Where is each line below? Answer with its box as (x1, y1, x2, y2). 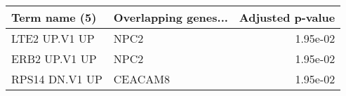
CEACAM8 (113, 71, 171, 87)
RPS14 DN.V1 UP (11, 71, 102, 87)
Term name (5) (11, 9, 97, 25)
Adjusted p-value (239, 9, 335, 25)
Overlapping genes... (113, 9, 228, 25)
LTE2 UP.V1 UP (11, 30, 95, 46)
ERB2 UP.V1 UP (11, 50, 97, 67)
